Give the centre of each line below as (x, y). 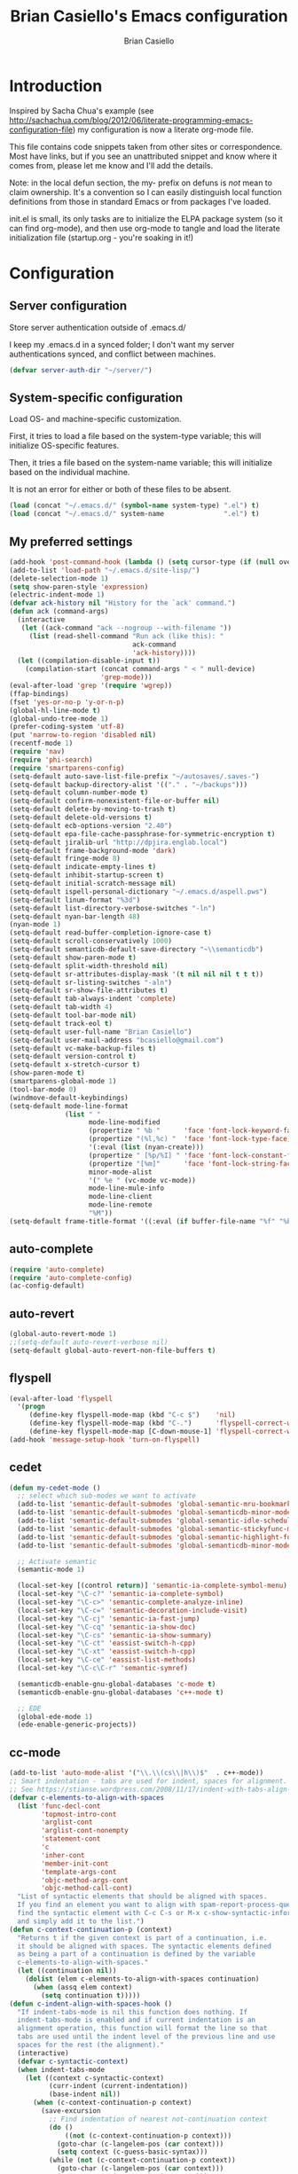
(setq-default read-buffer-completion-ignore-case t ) (111, 933)
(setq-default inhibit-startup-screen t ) (87, 875)
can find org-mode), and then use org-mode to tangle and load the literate (145, 228)
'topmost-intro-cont (79, 1814)
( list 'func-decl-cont (59, 1806)
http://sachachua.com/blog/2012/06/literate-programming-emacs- (131, 120)
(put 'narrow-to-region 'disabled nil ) (83, 735)
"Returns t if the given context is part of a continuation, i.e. (142, 1938)
